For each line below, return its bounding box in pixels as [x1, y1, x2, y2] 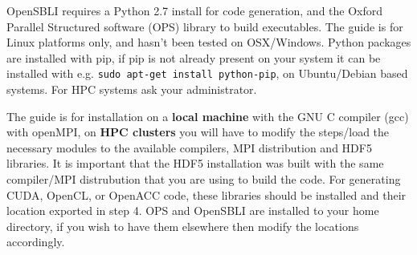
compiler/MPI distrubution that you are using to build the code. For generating [6, 171, 401, 187]
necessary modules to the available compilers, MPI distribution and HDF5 [6, 139, 372, 156]
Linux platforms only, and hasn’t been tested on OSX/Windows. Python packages [6, 34, 411, 51]
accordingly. [6, 233, 65, 250]
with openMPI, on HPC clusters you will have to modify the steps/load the [6, 123, 390, 140]
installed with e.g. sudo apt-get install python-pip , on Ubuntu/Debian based [6, 65, 408, 82]
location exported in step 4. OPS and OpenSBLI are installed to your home [6, 202, 379, 219]
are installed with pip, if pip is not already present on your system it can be [6, 49, 381, 66]
